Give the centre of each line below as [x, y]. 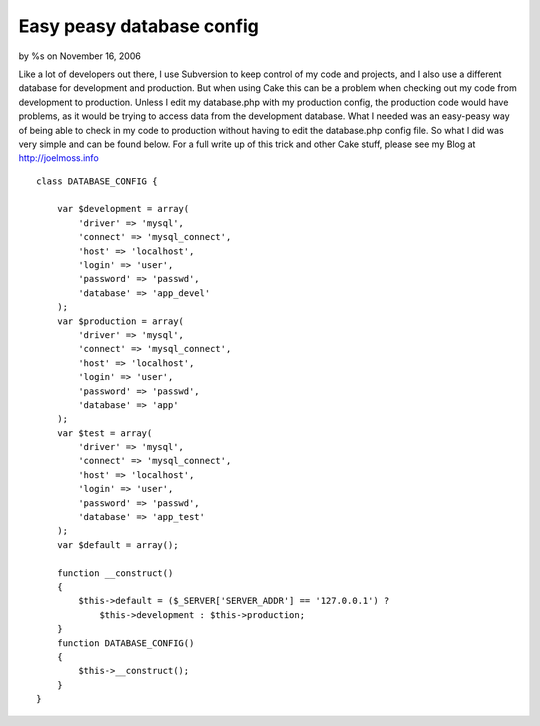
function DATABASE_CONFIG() [125, 643]
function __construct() [115, 573]
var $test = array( [104, 433]
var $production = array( [120, 321]
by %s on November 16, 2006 [80, 56]
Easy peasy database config [138, 26]
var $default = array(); [117, 544]
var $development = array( [123, 209]
